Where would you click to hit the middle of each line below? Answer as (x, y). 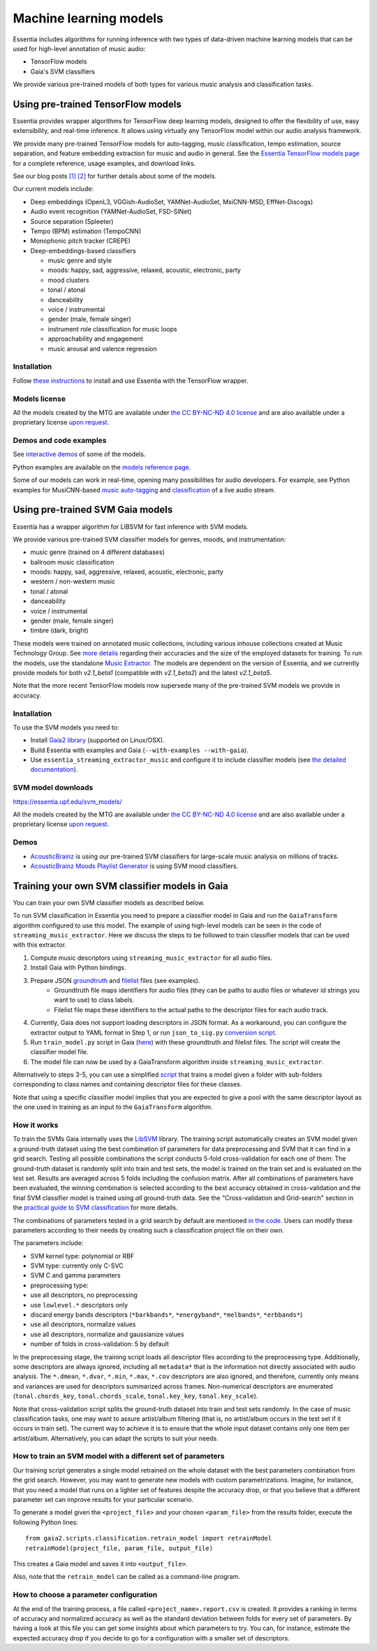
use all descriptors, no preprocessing (84, 1295)
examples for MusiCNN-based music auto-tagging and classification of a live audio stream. (144, 490)
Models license (39, 399)
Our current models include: (53, 189)
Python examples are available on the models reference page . (102, 467)
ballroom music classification (72, 562)
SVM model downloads (53, 788)
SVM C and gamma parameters (76, 1275)
